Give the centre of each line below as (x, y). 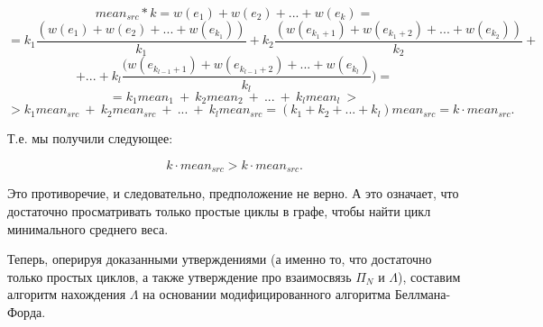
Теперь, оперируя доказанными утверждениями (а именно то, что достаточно (220, 259)
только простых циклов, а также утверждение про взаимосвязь (179, 276)
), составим (429, 276)
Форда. (27, 312)
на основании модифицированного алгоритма (267, 294)
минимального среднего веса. (88, 228)
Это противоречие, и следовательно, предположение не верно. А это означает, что (233, 193)
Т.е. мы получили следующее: (90, 138)
